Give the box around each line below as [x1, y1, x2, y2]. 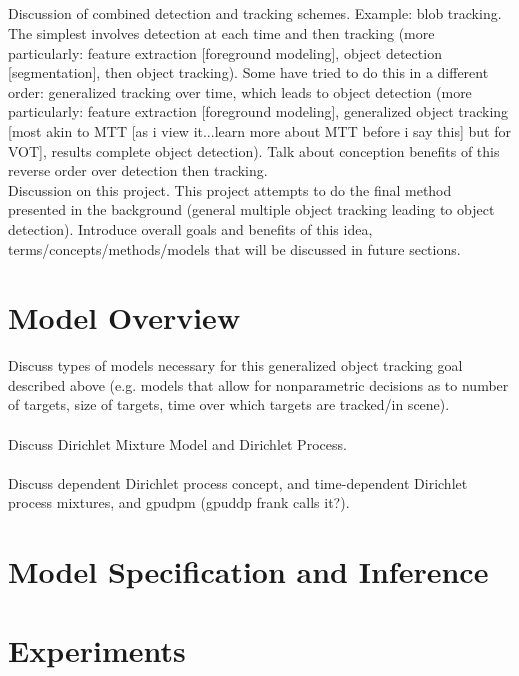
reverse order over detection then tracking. [8, 160, 268, 181]
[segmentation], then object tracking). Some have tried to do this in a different [8, 62, 489, 83]
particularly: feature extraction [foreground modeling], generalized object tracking [8, 101, 509, 122]
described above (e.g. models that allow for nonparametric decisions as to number [8, 374, 509, 395]
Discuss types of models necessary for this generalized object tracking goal [8, 355, 463, 376]
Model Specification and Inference [8, 551, 489, 592]
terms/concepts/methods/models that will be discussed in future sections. [8, 238, 461, 259]
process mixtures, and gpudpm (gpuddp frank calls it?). [8, 492, 350, 513]
